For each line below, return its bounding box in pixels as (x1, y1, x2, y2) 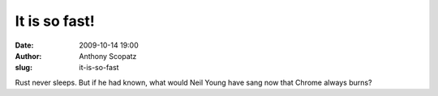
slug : (15, 63, 32, 73)
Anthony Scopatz (79, 51, 137, 61)
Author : (15, 51, 42, 61)
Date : (15, 40, 34, 50)
